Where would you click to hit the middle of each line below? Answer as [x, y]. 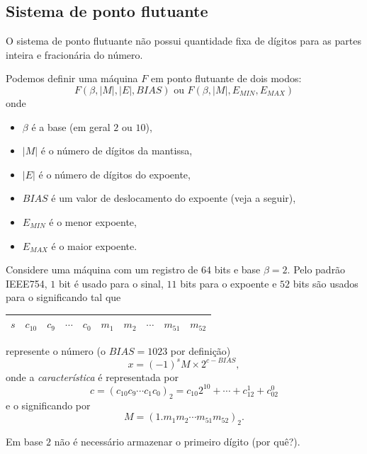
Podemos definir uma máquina [72, 78]
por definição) [201, 350]
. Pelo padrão [316, 269]
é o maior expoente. [94, 245]
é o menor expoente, [93, 221]
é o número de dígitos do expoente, [114, 174]
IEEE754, [27, 283]
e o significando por [48, 405]
